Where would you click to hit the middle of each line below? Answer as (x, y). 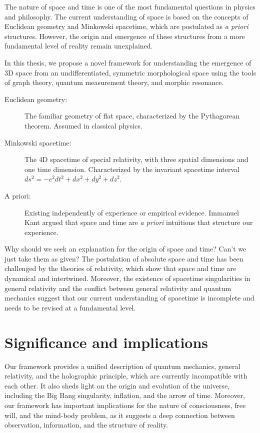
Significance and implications (106, 342)
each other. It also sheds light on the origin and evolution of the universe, (117, 385)
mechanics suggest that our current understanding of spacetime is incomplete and (129, 298)
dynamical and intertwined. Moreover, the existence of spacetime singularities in (127, 278)
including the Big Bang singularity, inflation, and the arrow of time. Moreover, (125, 395)
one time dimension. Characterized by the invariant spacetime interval (132, 169)
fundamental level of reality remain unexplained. (79, 46)
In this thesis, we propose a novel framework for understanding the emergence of (128, 62)
